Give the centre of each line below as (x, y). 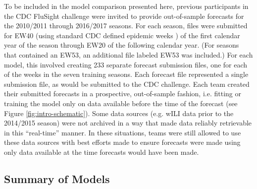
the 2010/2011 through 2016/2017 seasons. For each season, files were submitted (126, 26)
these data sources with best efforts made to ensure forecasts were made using (122, 142)
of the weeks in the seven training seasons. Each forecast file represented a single (126, 74)
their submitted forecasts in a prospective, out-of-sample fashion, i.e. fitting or (123, 94)
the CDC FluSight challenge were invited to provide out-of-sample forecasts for (124, 16)
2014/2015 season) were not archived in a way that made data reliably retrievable (128, 123)
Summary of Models (57, 178)
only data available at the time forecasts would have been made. (102, 152)
